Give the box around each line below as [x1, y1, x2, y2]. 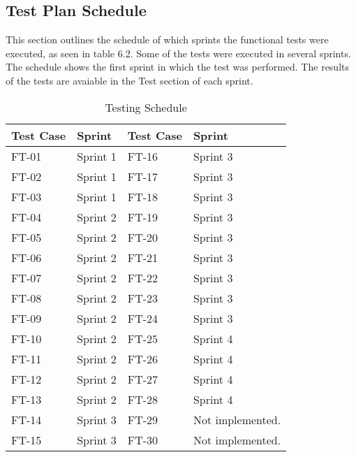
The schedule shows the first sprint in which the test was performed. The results [6, 59, 349, 74]
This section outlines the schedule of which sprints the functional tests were [6, 32, 329, 47]
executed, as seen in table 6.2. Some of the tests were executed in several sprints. [6, 45, 351, 60]
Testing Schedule [105, 99, 187, 115]
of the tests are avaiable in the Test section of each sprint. [6, 73, 253, 87]
